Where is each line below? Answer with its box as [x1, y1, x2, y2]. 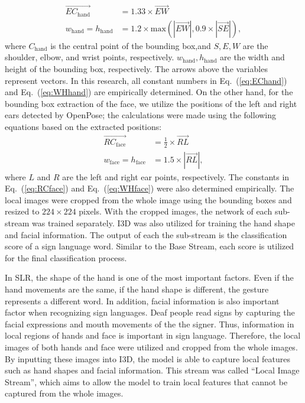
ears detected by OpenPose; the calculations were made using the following [5, 109, 277, 121]
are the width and [220, 51, 285, 63]
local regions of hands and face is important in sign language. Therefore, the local [5, 329, 301, 342]
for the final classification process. [5, 251, 127, 264]
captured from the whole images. [5, 387, 124, 399]
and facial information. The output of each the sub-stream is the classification [5, 228, 287, 240]
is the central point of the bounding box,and [50, 39, 211, 51]
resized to [5, 205, 40, 217]
